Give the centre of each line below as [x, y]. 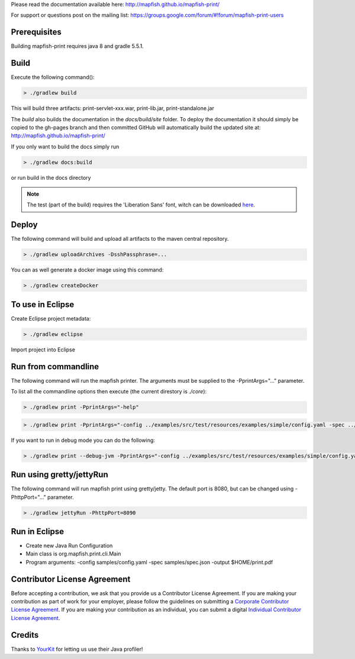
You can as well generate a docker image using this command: [87, 270]
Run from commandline [55, 366]
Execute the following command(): [53, 77]
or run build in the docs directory [51, 177]
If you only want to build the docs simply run [65, 146]
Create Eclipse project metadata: [51, 318]
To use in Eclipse [43, 304]
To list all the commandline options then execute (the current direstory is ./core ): [109, 392]
